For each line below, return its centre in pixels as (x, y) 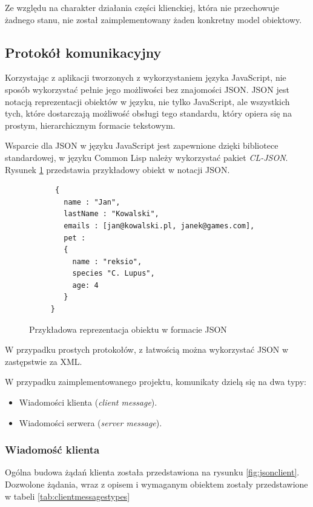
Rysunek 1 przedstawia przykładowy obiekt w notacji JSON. (117, 169)
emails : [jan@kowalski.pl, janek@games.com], (159, 226)
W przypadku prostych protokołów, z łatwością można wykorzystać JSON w (147, 349)
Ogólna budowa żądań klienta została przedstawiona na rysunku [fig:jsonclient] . (152, 472)
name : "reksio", (107, 261)
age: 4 (85, 285)
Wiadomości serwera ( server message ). (91, 422)
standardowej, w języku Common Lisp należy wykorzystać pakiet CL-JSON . (147, 157)
